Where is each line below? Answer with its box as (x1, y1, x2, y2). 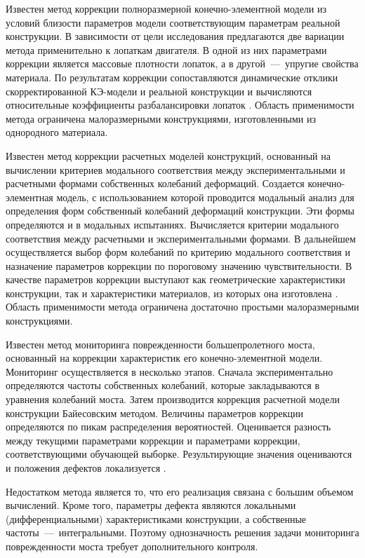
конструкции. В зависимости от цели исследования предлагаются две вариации (6, 29, 345, 43)
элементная (6, 189, 53, 204)
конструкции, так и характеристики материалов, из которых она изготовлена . (6, 285, 338, 300)
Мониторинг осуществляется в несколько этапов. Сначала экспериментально (6, 364, 333, 379)
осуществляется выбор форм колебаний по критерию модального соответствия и (6, 245, 350, 259)
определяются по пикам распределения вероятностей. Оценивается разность (6, 419, 331, 434)
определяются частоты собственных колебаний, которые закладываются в (6, 378, 320, 393)
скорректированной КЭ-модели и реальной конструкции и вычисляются (6, 83, 312, 98)
